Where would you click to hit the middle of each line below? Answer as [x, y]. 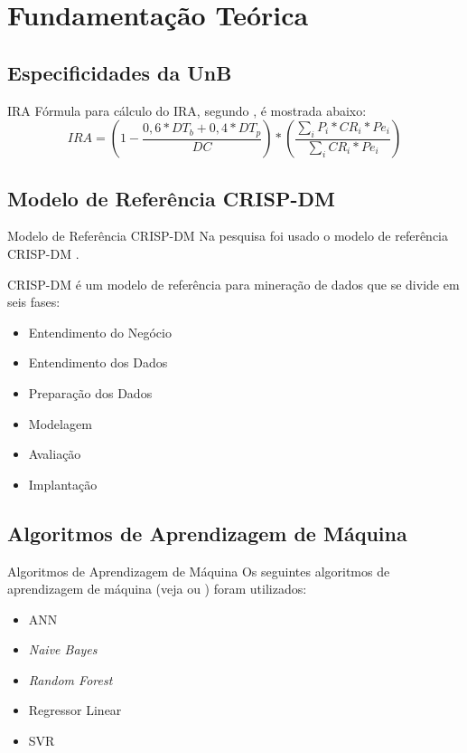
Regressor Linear [75, 710]
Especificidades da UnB [120, 72]
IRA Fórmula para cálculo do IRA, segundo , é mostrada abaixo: [187, 110]
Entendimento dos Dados [98, 362]
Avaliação [55, 454]
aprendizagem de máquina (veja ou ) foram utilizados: [157, 589]
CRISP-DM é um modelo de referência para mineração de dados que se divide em [233, 284]
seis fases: [34, 302]
